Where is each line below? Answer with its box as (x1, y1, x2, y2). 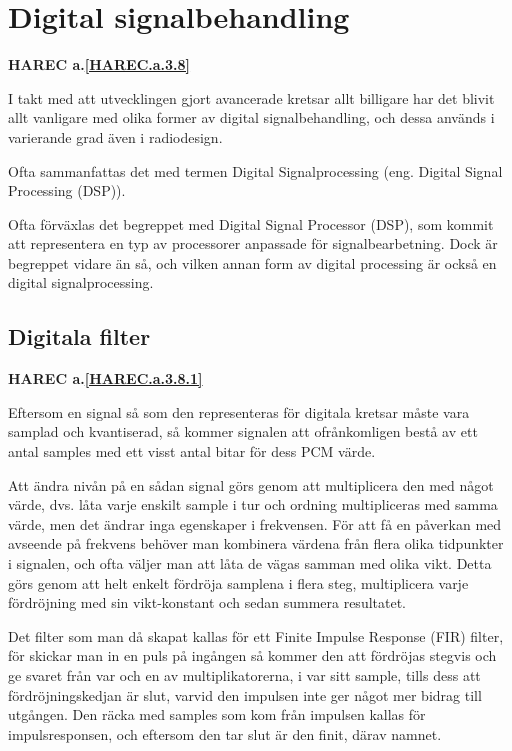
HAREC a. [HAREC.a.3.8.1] (8, 368, 203, 389)
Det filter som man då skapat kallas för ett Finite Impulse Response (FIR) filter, (8, 625, 504, 646)
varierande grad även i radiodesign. (8, 126, 223, 147)
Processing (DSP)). (8, 180, 126, 201)
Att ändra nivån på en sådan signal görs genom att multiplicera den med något (8, 474, 494, 495)
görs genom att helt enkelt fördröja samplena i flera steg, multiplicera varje (8, 572, 469, 593)
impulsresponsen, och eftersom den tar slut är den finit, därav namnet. (8, 723, 442, 744)
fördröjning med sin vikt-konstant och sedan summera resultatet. (8, 592, 407, 613)
